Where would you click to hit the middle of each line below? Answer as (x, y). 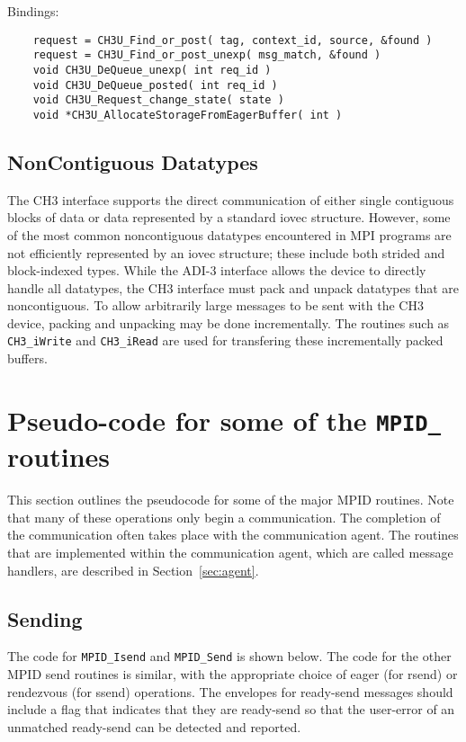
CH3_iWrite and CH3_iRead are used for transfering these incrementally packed (225, 340)
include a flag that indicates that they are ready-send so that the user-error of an (231, 709)
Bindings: (33, 11)
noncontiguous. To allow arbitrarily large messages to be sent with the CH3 (215, 305)
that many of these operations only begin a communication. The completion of (224, 517)
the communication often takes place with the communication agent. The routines (233, 535)
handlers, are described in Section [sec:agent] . (133, 570)
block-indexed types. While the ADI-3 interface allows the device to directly (217, 270)
